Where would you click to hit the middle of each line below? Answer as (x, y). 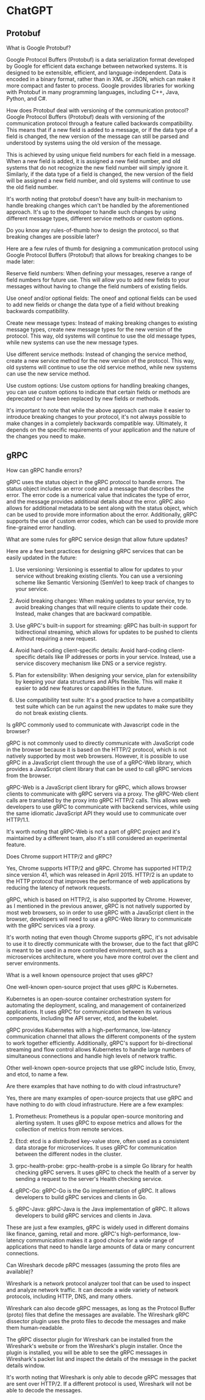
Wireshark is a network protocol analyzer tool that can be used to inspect (99, 1283)
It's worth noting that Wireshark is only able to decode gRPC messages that (101, 1377)
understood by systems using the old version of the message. (84, 143)
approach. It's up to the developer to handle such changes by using (91, 212)
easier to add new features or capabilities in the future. (84, 688)
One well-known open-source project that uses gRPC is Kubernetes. (92, 987)
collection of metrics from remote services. (69, 1129)
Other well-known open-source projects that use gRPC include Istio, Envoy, (101, 1068)
